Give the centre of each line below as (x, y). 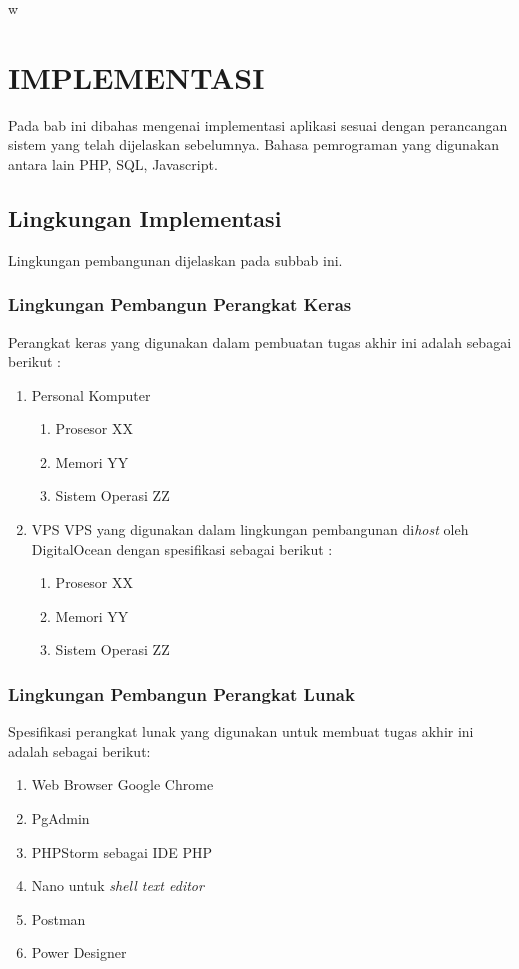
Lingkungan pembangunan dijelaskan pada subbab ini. (175, 259)
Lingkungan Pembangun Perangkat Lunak (181, 693)
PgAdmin (60, 818)
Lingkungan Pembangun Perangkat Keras (180, 304)
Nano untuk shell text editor (117, 885)
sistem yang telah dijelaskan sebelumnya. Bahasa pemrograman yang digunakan (254, 144)
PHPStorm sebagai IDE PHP (121, 851)
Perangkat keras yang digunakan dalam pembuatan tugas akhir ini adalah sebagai (260, 341)
